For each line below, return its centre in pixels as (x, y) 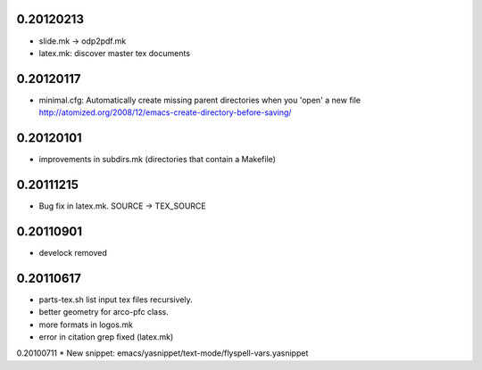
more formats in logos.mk (86, 325)
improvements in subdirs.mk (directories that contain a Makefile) (158, 160)
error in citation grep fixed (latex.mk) (106, 337)
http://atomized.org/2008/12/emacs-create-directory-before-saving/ (165, 112)
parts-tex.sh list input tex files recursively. (116, 300)
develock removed (73, 252)
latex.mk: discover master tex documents (115, 53)
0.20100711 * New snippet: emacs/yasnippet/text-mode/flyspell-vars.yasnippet (162, 353)
